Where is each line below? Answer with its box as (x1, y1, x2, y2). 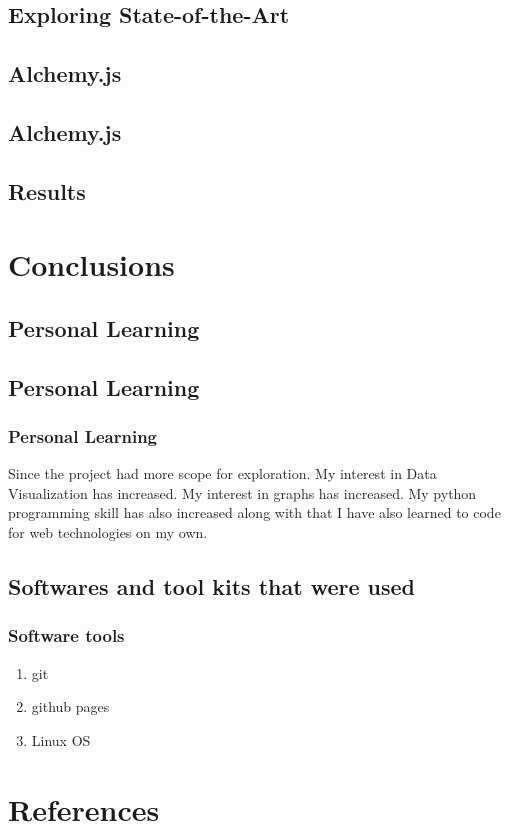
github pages (31, 696, 110, 717)
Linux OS (31, 729, 91, 750)
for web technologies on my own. (8, 522, 208, 543)
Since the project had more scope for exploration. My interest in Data (8, 463, 437, 484)
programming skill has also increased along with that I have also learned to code (8, 502, 501, 523)
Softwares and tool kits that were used (8, 571, 415, 602)
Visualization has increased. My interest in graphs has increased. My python (8, 482, 477, 503)
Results (8, 175, 86, 206)
